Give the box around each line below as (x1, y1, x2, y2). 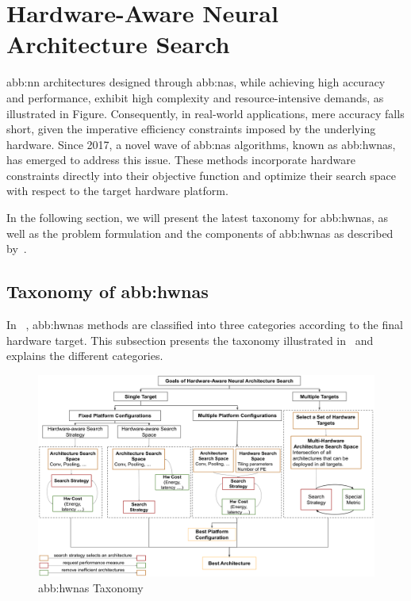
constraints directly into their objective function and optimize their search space (6, 167, 396, 183)
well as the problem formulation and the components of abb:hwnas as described (6, 224, 394, 241)
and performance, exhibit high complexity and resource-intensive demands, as (6, 89, 384, 105)
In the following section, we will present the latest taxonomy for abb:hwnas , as (6, 209, 389, 226)
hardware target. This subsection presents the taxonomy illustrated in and (6, 331, 374, 348)
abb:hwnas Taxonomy (38, 579, 144, 595)
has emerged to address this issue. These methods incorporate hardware (6, 151, 355, 168)
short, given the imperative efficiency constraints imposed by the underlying (6, 121, 376, 137)
